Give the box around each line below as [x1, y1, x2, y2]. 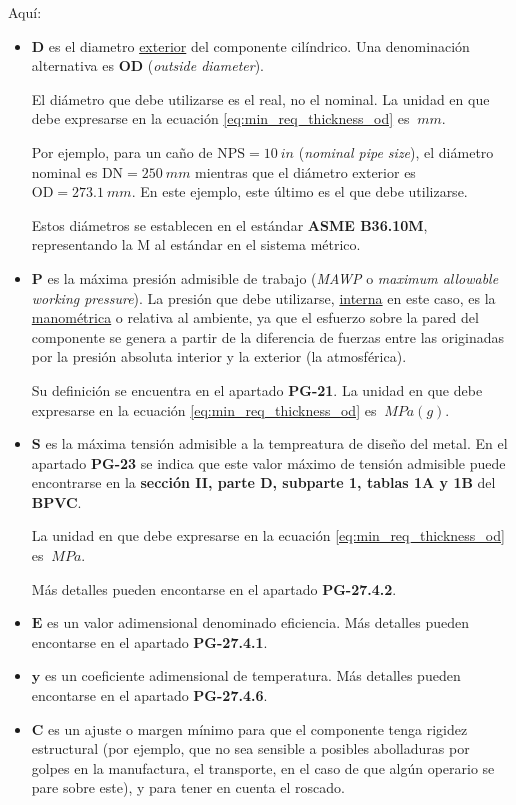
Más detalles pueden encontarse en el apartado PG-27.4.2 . [31, 578, 397, 599]
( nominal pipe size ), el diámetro [298, 141, 494, 162]
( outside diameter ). [147, 55, 264, 76]
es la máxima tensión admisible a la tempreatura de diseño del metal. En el [45, 433, 508, 454]
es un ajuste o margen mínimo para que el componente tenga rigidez [48, 718, 468, 739]
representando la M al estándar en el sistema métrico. [31, 234, 361, 255]
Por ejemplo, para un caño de [31, 141, 213, 162]
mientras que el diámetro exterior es [195, 161, 416, 182]
